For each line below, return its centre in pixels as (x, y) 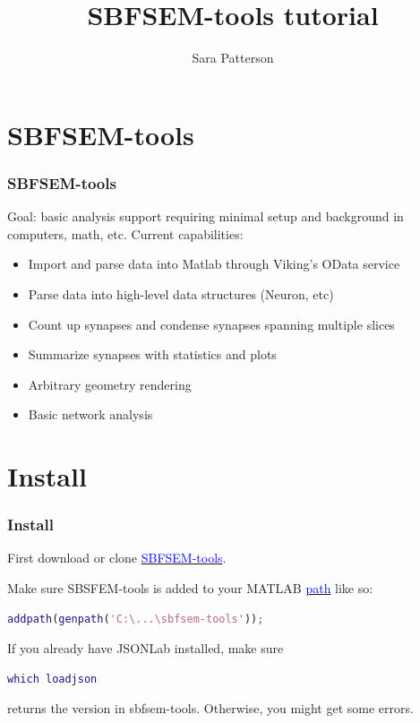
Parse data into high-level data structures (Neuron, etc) (181, 293)
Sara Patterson (233, 58)
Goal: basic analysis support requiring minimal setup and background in (206, 216)
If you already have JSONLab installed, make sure (146, 648)
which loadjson (52, 679)
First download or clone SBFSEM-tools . (117, 558)
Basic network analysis (90, 414)
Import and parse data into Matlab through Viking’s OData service (214, 264)
